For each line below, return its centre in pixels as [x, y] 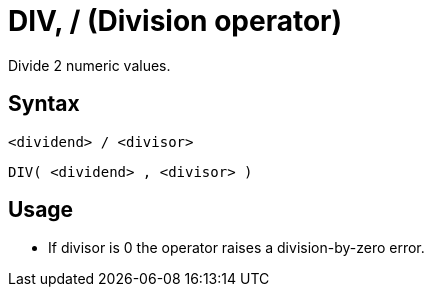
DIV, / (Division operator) [175, 21]
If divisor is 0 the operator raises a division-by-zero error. [236, 248]
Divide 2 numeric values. [89, 65]
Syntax [44, 104]
